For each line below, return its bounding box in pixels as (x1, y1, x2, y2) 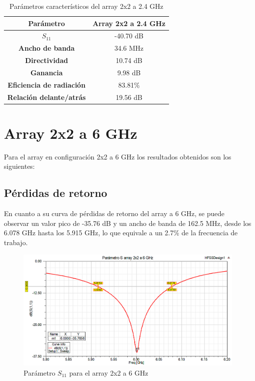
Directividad (25, 55, 68, 65)
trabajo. (4, 237, 28, 248)
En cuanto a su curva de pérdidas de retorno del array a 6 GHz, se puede (4, 208, 225, 219)
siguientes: (4, 161, 35, 171)
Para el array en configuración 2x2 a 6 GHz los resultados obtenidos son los (4, 151, 231, 161)
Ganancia (30, 67, 63, 77)
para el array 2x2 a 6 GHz (69, 367, 148, 378)
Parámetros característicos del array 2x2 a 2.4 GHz (9, 1, 164, 11)
